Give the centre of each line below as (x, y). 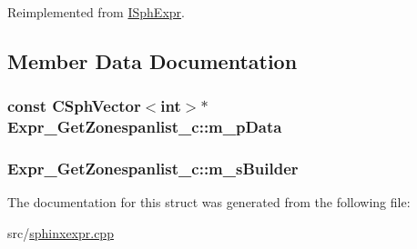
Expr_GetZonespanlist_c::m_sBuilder (153, 169)
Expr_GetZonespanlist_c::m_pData (145, 127)
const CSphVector (74, 106)
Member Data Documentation (153, 60)
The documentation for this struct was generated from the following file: (209, 202)
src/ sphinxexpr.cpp (61, 232)
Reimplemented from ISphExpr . (96, 12)
